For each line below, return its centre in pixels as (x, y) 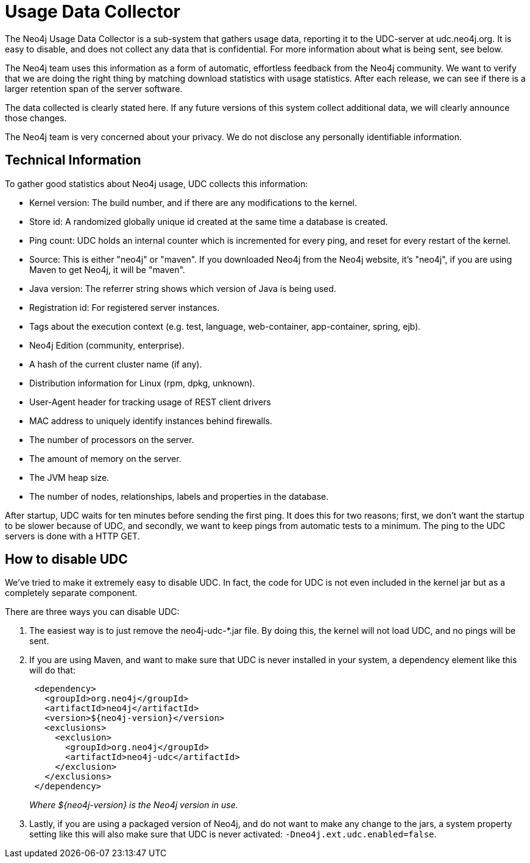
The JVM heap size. (69, 477)
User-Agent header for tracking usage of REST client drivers (150, 402)
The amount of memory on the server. (105, 458)
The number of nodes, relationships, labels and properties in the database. (179, 496)
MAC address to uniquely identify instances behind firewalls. (151, 421)
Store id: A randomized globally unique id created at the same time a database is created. (209, 221)
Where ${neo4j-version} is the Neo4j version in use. (134, 805)
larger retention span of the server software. (94, 88)
